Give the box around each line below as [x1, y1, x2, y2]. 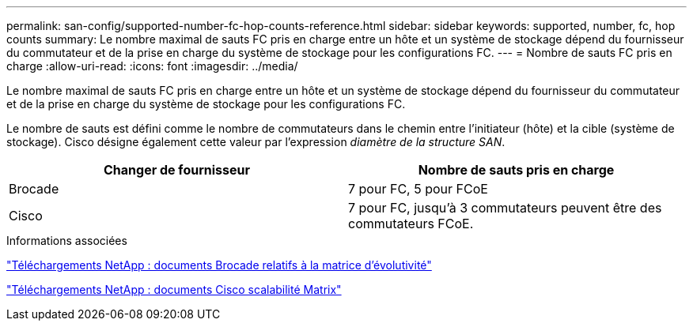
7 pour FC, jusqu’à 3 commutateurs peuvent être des [348, 200, 662, 216]
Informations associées [6, 234, 127, 247]
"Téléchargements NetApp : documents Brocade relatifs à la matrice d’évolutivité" [6, 258, 432, 272]
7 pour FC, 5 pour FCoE [348, 181, 488, 197]
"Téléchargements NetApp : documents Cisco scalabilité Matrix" [6, 283, 342, 296]
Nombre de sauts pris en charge [418, 162, 615, 178]
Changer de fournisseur [103, 162, 251, 178]
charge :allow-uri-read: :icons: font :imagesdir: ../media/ [6, 59, 298, 73]
